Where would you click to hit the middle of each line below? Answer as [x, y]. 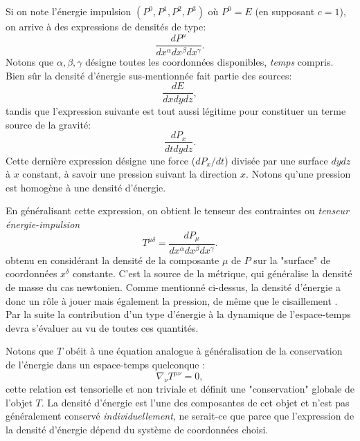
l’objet [19, 402]
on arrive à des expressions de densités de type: [106, 26]
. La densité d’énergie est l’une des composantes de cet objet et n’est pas [195, 402]
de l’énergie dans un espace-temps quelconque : [106, 365]
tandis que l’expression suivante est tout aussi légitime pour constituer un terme [176, 111]
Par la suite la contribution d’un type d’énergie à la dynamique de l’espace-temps [178, 314]
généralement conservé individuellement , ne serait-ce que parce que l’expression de [180, 416]
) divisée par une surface [276, 160]
